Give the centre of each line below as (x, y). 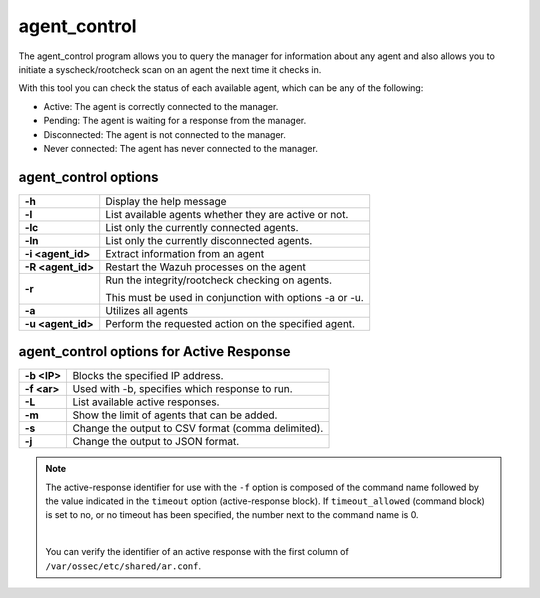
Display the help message (166, 201)
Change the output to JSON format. (156, 442)
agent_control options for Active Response (154, 351)
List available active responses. (146, 402)
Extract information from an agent (185, 253)
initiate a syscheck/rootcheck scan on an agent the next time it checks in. (170, 69)
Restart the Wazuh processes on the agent (206, 267)
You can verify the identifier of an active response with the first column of (197, 552)
